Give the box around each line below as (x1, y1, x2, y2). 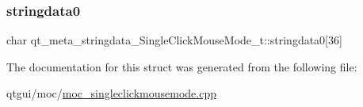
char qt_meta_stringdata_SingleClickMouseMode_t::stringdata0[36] (6, 32, 342, 48)
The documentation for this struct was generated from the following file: (6, 58, 357, 75)
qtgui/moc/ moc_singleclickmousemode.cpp (6, 85, 216, 101)
